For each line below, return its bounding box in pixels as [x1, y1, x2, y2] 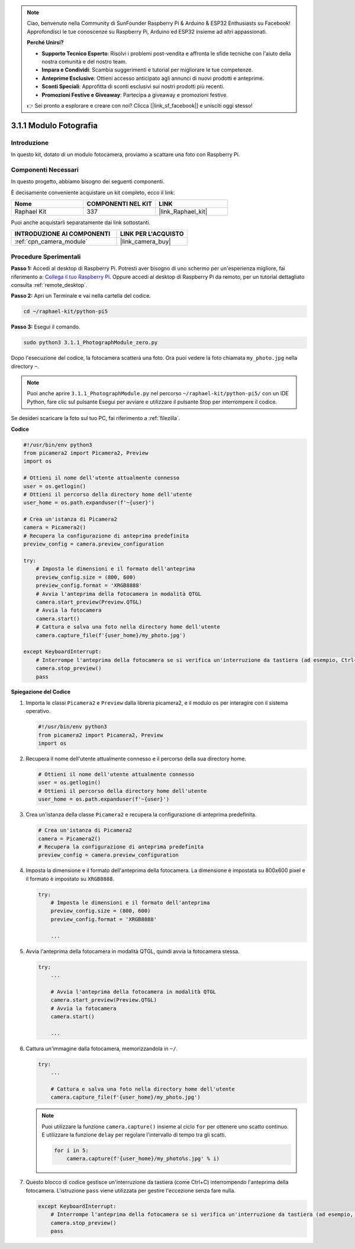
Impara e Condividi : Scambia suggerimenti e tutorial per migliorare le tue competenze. [41, 66, 253, 73]
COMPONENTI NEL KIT [86, 199, 152, 208]
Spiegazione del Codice [11, 688, 71, 695]
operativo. [25, 708, 51, 715]
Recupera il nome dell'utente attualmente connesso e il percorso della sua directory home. [25, 755, 247, 763]
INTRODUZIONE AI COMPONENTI [14, 230, 111, 238]
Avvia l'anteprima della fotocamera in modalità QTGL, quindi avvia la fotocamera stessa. [25, 947, 240, 955]
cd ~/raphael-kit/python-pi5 [23, 308, 108, 315]
